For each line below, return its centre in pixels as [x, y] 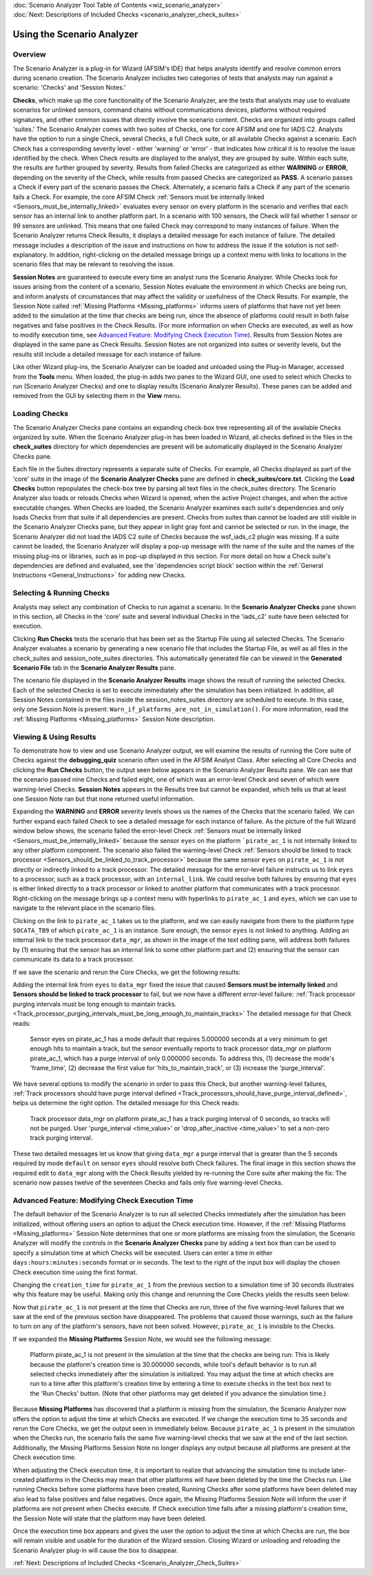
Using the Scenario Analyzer [75, 34]
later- [339, 1470]
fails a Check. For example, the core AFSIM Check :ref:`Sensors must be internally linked [138, 197]
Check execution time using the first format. [75, 1272]
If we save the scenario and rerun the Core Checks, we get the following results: [127, 972]
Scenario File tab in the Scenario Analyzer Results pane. [94, 667]
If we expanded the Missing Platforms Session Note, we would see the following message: [142, 1339]
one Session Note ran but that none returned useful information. [104, 799]
